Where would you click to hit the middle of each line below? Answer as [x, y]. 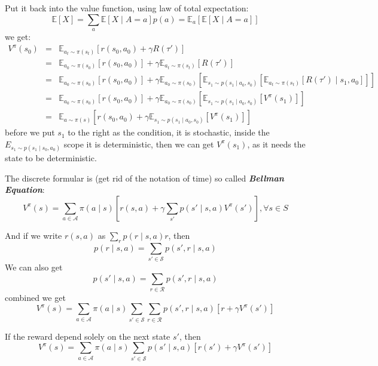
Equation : [25, 190]
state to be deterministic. [51, 158]
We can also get [34, 267]
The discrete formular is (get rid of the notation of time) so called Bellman [144, 178]
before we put [30, 132]
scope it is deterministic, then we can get [139, 144]
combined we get [35, 297]
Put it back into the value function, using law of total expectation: [127, 8]
